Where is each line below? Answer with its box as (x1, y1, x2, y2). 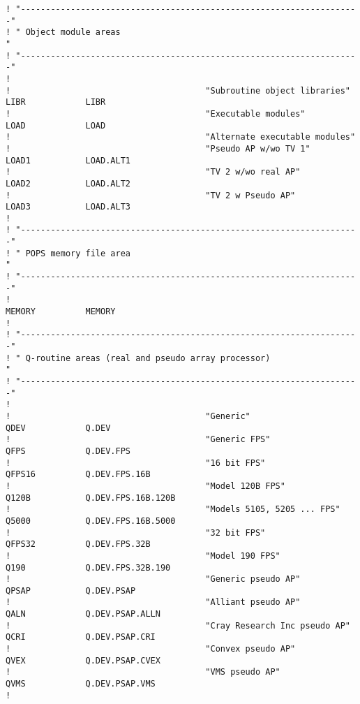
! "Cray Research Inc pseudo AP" (6, 620, 350, 631)
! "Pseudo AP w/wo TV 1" (6, 143, 310, 154)
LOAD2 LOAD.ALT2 (6, 178, 130, 189)
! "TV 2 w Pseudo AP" (6, 190, 296, 200)
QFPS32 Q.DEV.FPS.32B (6, 539, 151, 550)
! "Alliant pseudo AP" (6, 597, 301, 608)
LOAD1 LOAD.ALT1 (6, 155, 130, 166)
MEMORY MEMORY (6, 307, 116, 317)
